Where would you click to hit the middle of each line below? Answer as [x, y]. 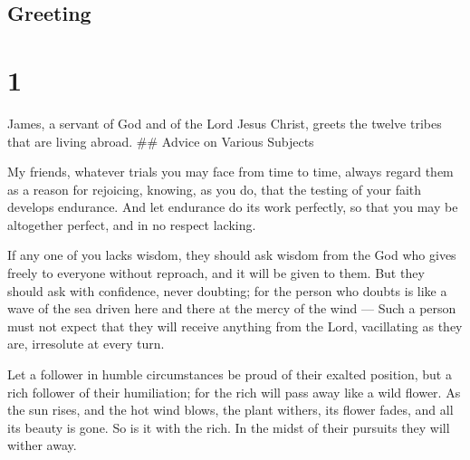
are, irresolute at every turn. [86, 344]
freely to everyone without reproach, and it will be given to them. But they [216, 273]
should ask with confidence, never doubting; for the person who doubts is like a [227, 290]
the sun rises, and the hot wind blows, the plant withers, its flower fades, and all [230, 410]
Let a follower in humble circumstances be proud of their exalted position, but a [230, 374]
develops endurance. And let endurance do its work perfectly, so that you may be [233, 207]
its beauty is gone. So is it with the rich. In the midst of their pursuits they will [229, 427]
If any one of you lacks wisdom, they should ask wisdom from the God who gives [232, 255]
